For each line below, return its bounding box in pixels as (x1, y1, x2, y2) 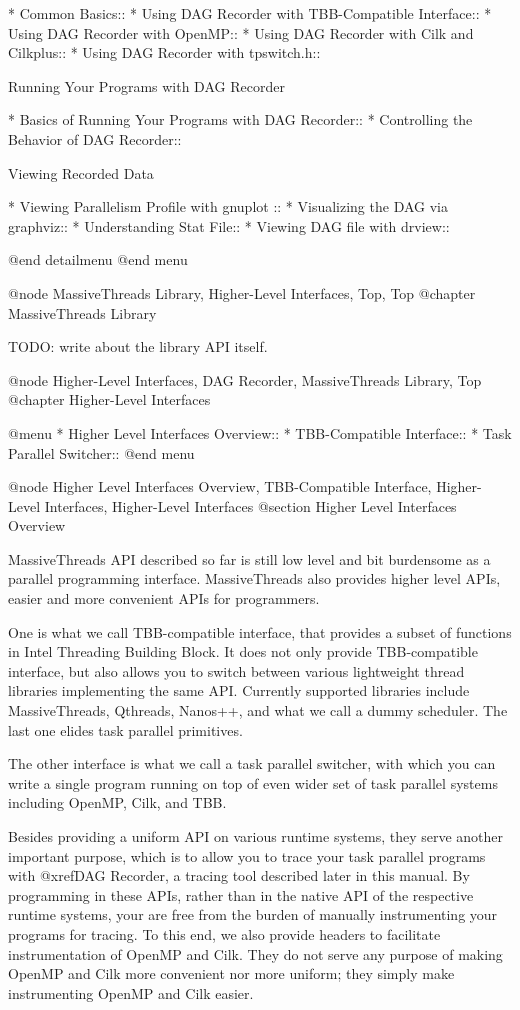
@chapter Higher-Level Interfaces (8, 389, 211, 410)
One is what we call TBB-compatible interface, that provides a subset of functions (8, 621, 512, 642)
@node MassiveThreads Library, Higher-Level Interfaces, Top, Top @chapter (8, 282, 476, 303)
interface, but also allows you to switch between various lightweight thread (8, 660, 465, 681)
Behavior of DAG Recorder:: (8, 128, 182, 149)
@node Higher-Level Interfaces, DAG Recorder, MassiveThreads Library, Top (8, 369, 482, 390)
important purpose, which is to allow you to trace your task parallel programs (8, 845, 486, 866)
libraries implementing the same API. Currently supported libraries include (8, 680, 470, 701)
